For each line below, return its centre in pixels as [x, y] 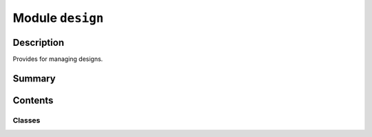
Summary [34, 78]
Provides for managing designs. [58, 59]
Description [39, 42]
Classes [27, 120]
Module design [58, 18]
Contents [33, 100]
